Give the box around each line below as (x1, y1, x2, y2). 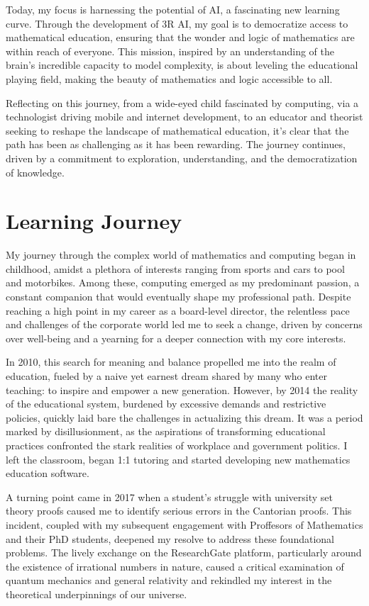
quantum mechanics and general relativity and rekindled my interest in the (6, 573, 332, 588)
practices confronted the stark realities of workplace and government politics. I (6, 437, 348, 452)
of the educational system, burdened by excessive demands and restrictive (6, 396, 326, 411)
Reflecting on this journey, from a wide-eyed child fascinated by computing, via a (6, 95, 359, 110)
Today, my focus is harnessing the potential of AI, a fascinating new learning (6, 2, 340, 16)
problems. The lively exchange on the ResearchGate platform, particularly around (6, 545, 362, 560)
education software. (6, 466, 89, 481)
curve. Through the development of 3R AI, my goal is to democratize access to (6, 16, 348, 30)
